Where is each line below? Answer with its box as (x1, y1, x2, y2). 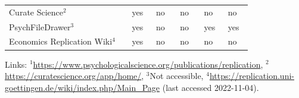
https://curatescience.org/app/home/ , (5, 69, 144, 82)
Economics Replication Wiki (9, 35, 113, 48)
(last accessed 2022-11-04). (162, 81, 259, 93)
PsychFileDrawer (9, 20, 71, 33)
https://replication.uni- (209, 69, 294, 82)
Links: (5, 58, 27, 70)
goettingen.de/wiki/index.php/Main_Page (5, 81, 160, 93)
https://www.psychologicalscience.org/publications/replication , (33, 58, 263, 70)
